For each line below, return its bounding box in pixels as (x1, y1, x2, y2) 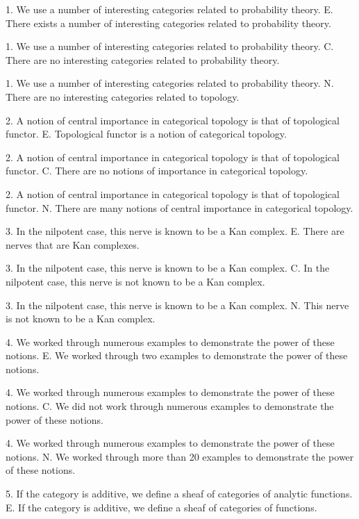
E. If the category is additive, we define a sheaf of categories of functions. (6, 500, 317, 514)
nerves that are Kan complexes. (6, 237, 140, 252)
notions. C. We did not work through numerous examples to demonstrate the (6, 399, 334, 413)
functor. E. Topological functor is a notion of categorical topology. (6, 126, 287, 141)
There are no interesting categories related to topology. (6, 89, 240, 104)
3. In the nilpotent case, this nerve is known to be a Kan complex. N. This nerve (6, 297, 349, 312)
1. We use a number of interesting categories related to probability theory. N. (6, 76, 334, 90)
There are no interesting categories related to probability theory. (6, 52, 280, 67)
